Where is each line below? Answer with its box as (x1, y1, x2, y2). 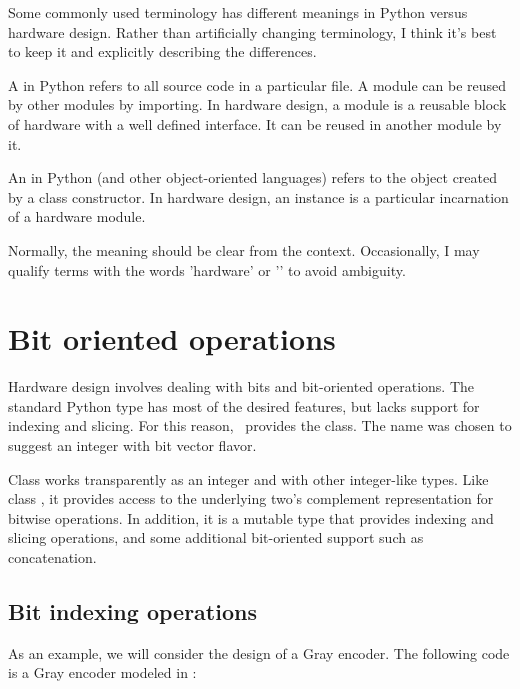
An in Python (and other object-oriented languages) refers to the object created (8, 167, 498, 188)
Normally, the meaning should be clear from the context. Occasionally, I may (8, 239, 480, 260)
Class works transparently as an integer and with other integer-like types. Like (8, 468, 489, 489)
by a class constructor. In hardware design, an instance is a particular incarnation (8, 186, 509, 207)
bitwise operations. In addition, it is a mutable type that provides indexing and (8, 507, 494, 528)
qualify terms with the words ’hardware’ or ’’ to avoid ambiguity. (8, 259, 406, 280)
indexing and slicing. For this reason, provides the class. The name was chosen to (8, 415, 512, 436)
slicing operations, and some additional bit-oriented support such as (8, 527, 424, 548)
